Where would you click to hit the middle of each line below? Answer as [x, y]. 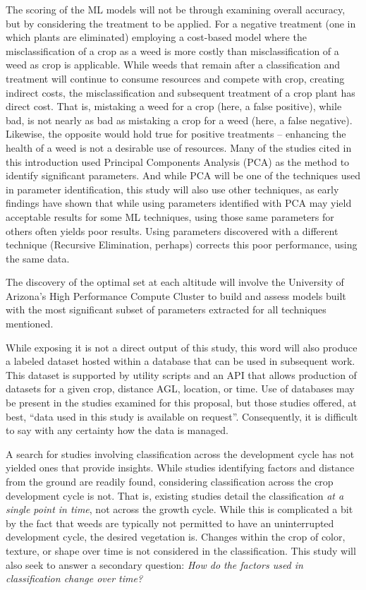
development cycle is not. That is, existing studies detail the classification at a [175, 495]
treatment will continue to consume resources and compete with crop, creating [175, 78]
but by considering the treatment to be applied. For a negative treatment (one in [181, 23]
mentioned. [30, 324]
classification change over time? [74, 578]
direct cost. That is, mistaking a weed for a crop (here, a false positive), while [174, 106]
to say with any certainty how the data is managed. [117, 430]
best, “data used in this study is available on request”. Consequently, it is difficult [182, 416]
